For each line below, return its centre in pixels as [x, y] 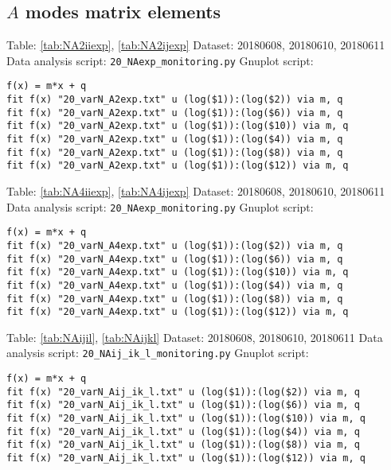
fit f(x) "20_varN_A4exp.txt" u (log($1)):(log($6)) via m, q [175, 259]
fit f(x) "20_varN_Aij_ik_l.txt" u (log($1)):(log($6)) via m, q [183, 405]
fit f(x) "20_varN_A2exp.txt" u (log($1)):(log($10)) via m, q [178, 126]
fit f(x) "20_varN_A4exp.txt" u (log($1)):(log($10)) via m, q [178, 272]
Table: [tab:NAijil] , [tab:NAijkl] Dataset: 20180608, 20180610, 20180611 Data [195, 337]
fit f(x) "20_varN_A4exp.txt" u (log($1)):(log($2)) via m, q [175, 245]
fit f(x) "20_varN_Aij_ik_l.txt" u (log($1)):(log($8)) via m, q [183, 445]
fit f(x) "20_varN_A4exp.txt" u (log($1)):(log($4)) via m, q [175, 285]
